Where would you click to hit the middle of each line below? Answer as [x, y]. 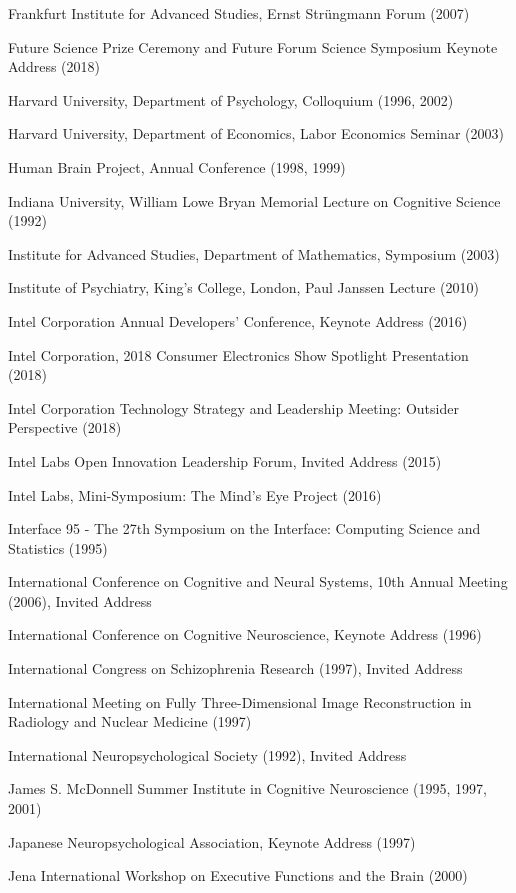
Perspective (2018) [65, 427]
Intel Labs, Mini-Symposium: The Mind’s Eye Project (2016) [195, 494]
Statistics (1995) [58, 547]
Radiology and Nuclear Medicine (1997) [130, 721]
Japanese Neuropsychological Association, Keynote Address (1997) [212, 841]
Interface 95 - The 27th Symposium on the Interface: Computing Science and [244, 528]
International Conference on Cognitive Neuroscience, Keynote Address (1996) [245, 634]
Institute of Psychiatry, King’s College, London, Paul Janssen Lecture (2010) [243, 287]
